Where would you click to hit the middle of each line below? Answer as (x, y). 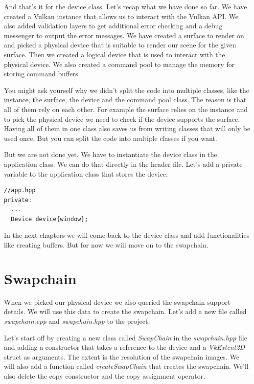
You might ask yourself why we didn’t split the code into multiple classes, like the (127, 90)
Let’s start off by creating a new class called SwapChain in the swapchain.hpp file (126, 337)
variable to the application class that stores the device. (86, 173)
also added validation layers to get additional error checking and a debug (113, 26)
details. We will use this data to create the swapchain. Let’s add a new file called (125, 311)
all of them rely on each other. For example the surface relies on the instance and (126, 109)
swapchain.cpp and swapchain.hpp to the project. (77, 321)
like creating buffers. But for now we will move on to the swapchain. (106, 245)
